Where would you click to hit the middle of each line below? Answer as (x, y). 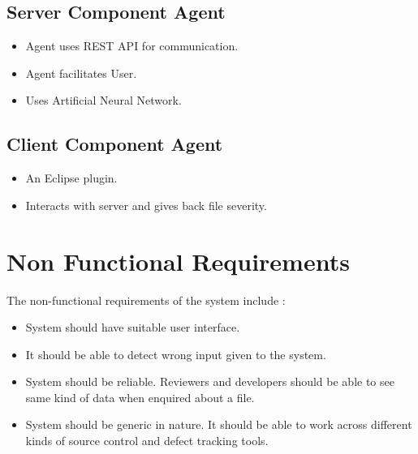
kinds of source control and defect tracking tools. (147, 441)
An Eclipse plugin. (71, 178)
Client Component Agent (115, 144)
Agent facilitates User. (81, 73)
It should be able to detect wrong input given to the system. (176, 354)
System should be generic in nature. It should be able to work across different (219, 424)
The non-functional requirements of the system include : (146, 300)
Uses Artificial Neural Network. (103, 100)
